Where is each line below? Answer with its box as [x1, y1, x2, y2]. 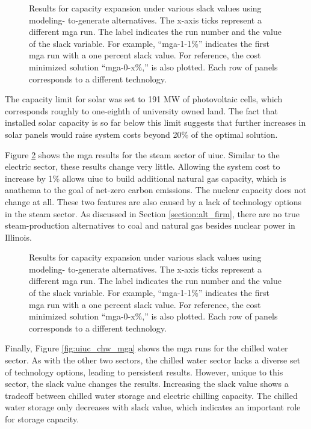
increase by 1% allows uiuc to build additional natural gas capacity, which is [5, 171, 286, 184]
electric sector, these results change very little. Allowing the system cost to [5, 160, 280, 173]
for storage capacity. [5, 413, 79, 425]
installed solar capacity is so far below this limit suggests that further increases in [5, 116, 306, 129]
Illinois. [5, 230, 32, 243]
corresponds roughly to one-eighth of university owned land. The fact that [5, 104, 278, 117]
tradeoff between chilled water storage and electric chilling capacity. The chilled [5, 389, 298, 401]
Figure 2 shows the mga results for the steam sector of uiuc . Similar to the [5, 148, 280, 161]
